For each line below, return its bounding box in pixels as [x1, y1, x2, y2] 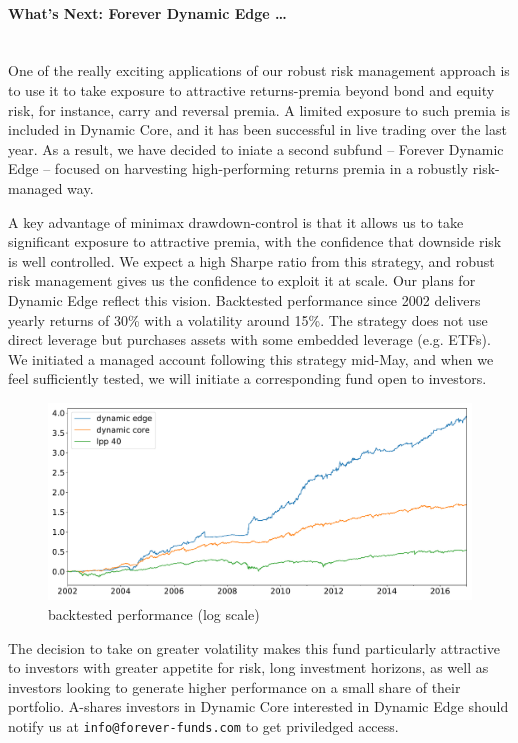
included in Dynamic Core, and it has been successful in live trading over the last [8, 119, 507, 140]
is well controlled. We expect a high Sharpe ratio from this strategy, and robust [8, 250, 495, 271]
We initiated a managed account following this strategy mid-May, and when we [8, 348, 494, 369]
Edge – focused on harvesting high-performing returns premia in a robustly [8, 158, 469, 179]
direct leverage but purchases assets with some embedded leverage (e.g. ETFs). [8, 329, 491, 350]
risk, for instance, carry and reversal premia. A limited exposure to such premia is [8, 99, 511, 120]
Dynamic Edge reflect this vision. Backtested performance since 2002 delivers [8, 289, 481, 310]
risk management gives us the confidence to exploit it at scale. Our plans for [8, 270, 476, 291]
